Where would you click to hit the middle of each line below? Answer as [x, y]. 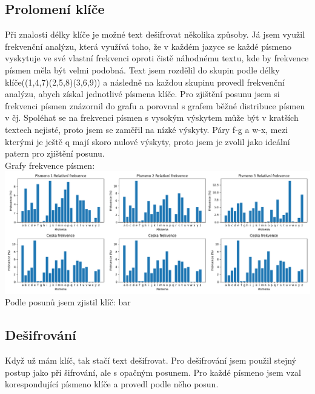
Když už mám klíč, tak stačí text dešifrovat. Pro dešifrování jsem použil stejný [151, 360]
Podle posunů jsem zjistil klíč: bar [68, 302]
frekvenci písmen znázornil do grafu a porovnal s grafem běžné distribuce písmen [155, 105]
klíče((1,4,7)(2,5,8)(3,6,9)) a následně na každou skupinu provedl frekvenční [145, 82]
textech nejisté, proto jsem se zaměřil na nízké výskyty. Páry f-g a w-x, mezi [146, 129]
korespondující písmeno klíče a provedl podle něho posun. [112, 384]
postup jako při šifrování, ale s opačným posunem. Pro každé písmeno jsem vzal [153, 372]
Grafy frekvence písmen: [50, 165]
